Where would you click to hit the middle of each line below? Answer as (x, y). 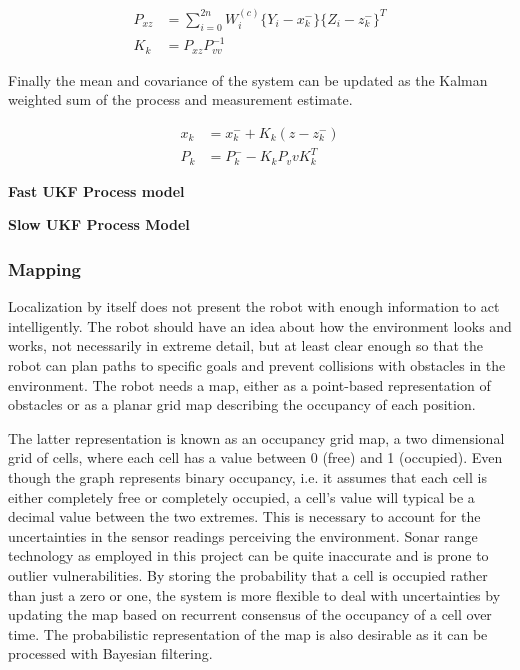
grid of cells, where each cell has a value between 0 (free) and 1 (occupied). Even (255, 457)
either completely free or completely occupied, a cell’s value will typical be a (241, 496)
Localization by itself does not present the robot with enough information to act (254, 306)
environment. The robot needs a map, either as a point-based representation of (249, 384)
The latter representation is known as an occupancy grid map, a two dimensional (256, 437)
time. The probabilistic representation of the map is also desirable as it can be (248, 633)
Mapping (44, 268)
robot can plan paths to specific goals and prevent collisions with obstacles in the (257, 365)
